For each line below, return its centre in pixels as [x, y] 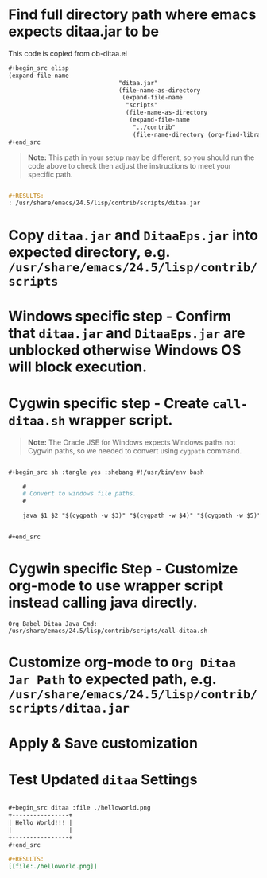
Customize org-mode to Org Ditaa [122, 662]
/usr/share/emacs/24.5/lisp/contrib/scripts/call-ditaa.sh [108, 631]
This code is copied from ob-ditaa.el [68, 53]
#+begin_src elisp [39, 68]
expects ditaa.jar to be [84, 31]
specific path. [50, 174]
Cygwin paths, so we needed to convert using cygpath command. [135, 450]
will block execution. [78, 367]
